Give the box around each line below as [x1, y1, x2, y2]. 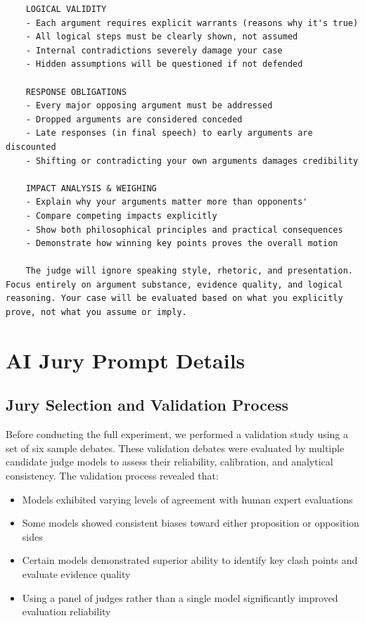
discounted [6, 141, 56, 152]
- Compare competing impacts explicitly [25, 210, 217, 221]
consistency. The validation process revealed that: [6, 468, 219, 483]
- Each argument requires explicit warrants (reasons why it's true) [25, 18, 359, 28]
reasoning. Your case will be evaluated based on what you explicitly [6, 293, 343, 304]
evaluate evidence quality [22, 566, 131, 581]
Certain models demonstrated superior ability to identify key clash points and [22, 553, 358, 567]
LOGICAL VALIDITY [25, 4, 107, 14]
